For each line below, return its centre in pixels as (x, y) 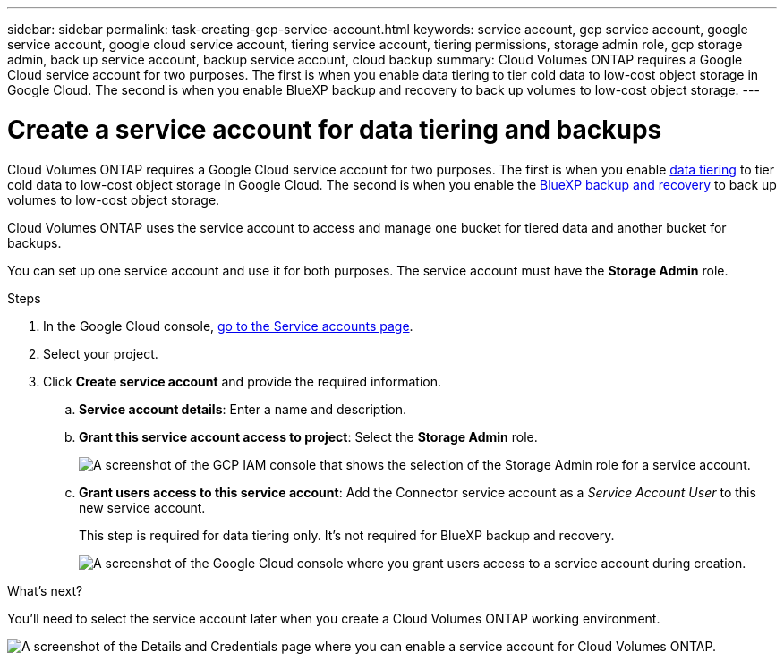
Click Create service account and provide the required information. (243, 381)
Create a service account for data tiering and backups (335, 129)
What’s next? (45, 590)
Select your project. (101, 353)
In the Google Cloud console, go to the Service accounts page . (228, 326)
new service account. (142, 507)
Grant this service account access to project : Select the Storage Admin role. (308, 436)
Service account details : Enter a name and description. (243, 409)
